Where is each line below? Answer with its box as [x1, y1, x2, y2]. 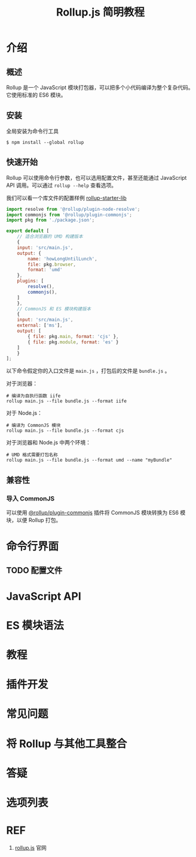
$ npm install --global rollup [6, 139, 84, 145]
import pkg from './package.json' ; [6, 217, 95, 223]
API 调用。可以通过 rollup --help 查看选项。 [6, 182, 117, 189]
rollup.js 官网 [14, 844, 47, 851]
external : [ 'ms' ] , [17, 322, 63, 328]
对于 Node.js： [6, 410, 43, 417]
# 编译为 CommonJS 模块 [6, 422, 61, 429]
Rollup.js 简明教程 [56, 5, 145, 19]
